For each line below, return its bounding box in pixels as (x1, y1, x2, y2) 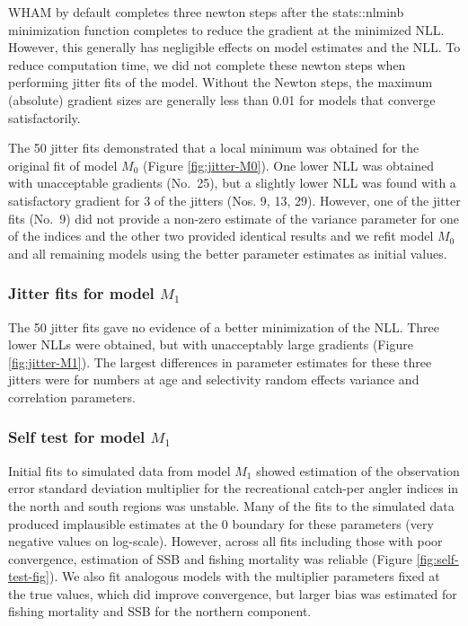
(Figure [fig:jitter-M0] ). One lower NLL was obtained (143, 155, 434, 174)
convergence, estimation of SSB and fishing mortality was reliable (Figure (8, 549, 412, 568)
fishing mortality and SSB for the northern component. (8, 602, 312, 621)
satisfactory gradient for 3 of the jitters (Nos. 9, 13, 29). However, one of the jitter (8, 190, 461, 209)
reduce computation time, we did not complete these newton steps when (8, 55, 406, 74)
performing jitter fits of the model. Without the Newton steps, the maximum (8, 73, 433, 92)
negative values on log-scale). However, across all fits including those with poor (8, 532, 443, 551)
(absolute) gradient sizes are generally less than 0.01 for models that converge (8, 90, 436, 109)
